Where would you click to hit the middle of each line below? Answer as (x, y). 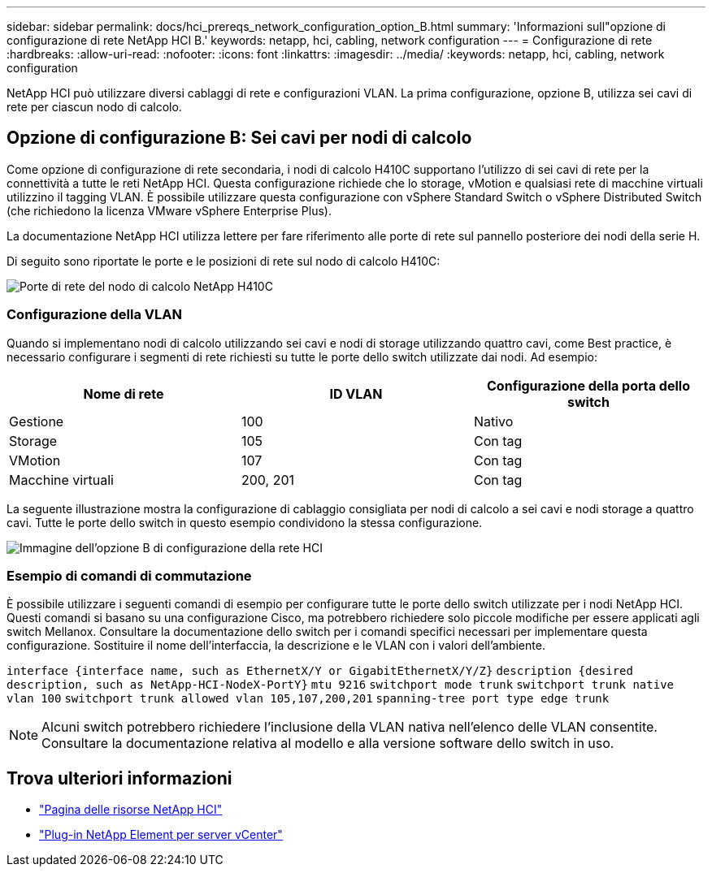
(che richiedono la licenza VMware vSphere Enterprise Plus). (169, 210)
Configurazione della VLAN (94, 315)
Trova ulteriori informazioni (119, 778)
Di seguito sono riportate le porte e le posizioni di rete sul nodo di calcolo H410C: (224, 261)
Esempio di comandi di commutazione (129, 575)
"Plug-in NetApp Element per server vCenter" (161, 835)
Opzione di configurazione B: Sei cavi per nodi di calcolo (239, 138)
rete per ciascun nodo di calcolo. (94, 107)
